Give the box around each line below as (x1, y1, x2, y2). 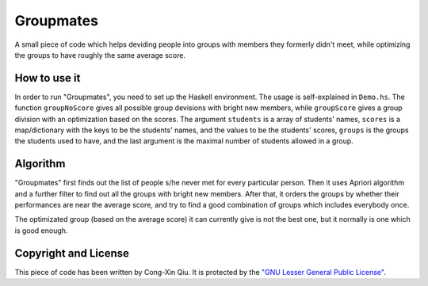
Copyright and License (14, 246, 130, 260)
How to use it (14, 71, 81, 85)
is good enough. (14, 226, 68, 235)
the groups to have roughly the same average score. (14, 50, 186, 59)
